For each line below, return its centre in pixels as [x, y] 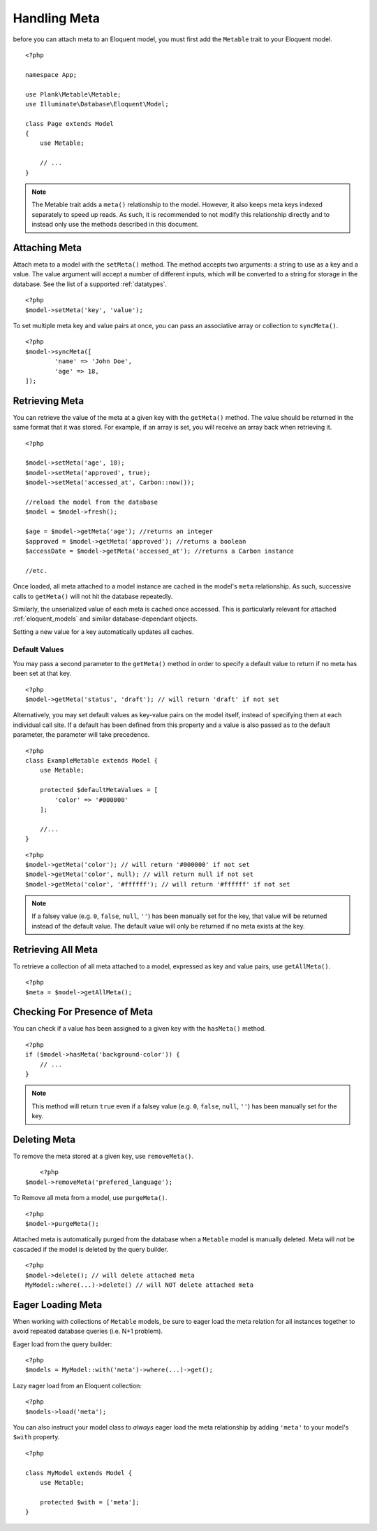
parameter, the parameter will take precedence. [81, 735]
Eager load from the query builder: [62, 1344]
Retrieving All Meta [55, 949]
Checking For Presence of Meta [83, 1012]
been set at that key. [42, 673]
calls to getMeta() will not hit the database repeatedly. [93, 596]
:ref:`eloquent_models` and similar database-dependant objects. [105, 619]
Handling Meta [57, 18]
